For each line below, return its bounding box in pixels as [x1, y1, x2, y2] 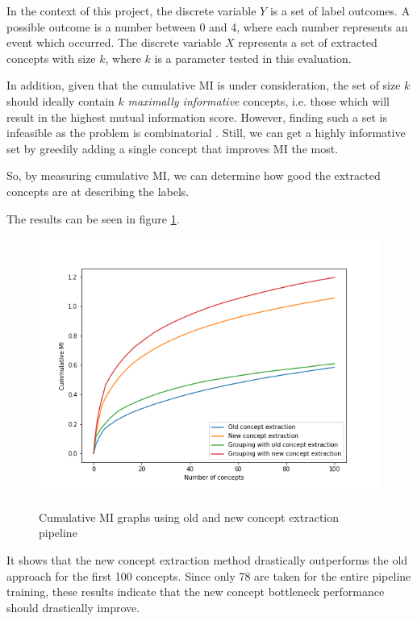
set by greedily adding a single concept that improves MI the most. [6, 140, 339, 156]
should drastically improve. [6, 598, 140, 615]
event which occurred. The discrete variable [6, 34, 222, 51]
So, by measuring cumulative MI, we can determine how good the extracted [6, 167, 381, 184]
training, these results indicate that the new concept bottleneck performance [6, 583, 385, 600]
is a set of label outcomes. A [269, 2, 411, 19]
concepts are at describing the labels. [6, 182, 190, 199]
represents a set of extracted [238, 34, 377, 51]
